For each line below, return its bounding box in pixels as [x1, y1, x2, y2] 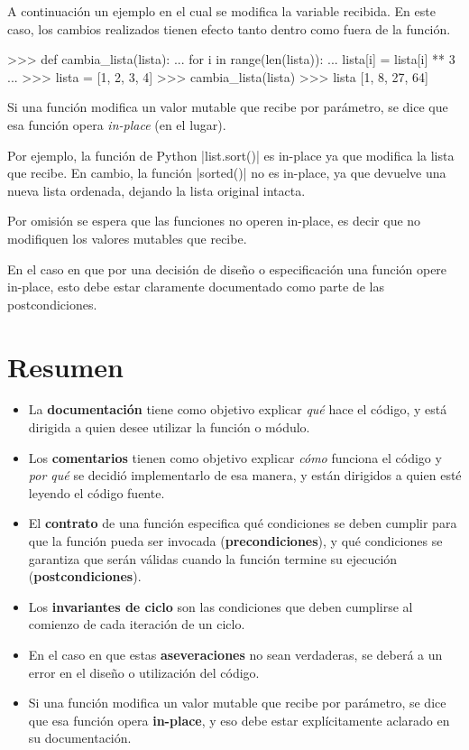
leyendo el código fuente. [28, 483, 165, 502]
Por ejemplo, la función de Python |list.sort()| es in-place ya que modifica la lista [7, 145, 455, 164]
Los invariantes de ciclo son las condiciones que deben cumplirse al [28, 597, 413, 616]
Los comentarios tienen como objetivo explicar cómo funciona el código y [28, 448, 442, 467]
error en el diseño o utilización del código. [28, 662, 260, 681]
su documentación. [28, 728, 132, 747]
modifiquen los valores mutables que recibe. [7, 228, 247, 247]
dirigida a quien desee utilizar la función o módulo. [28, 418, 310, 437]
